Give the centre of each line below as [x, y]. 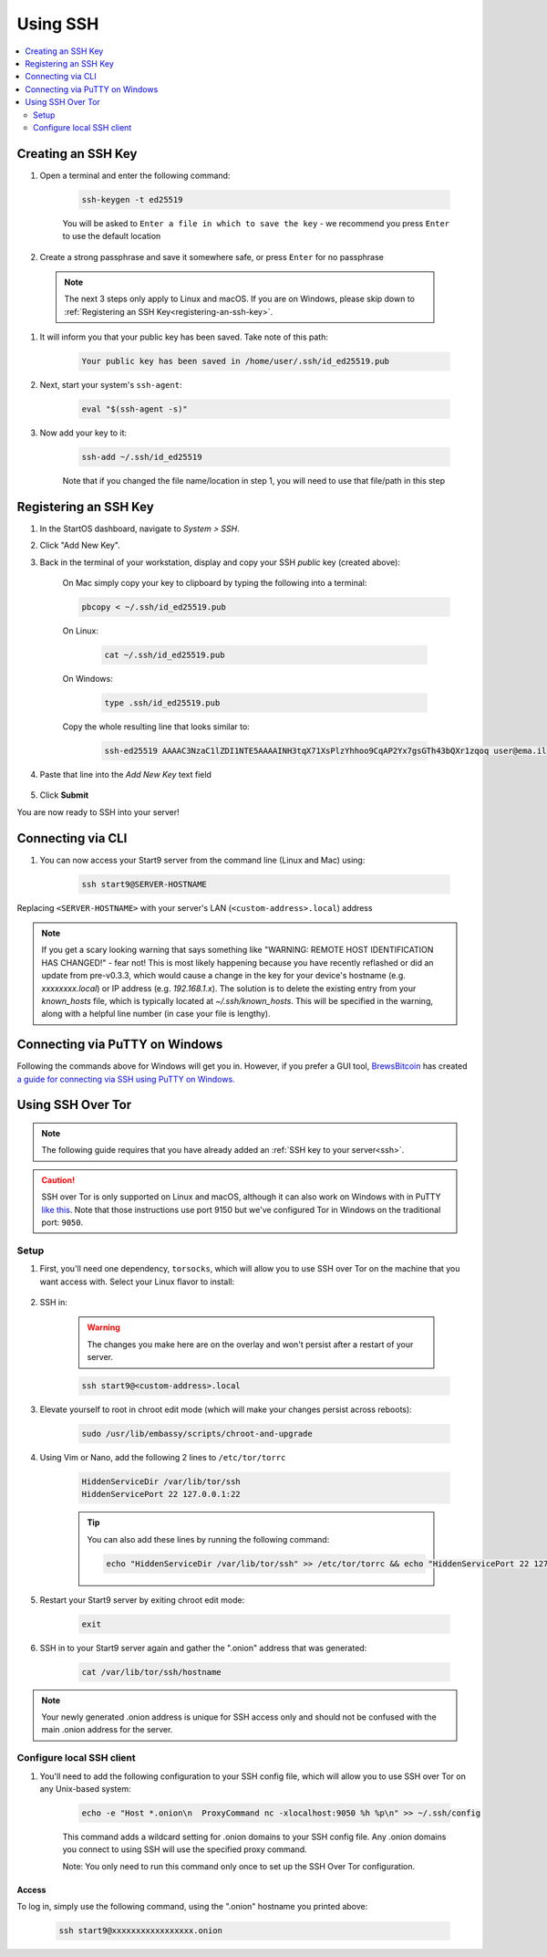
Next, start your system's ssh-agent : [111, 385]
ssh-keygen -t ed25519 [132, 199]
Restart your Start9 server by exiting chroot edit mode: [142, 1600]
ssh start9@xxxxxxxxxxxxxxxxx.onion [141, 1931]
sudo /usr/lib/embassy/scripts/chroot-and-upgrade [197, 1434]
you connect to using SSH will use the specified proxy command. [185, 1849]
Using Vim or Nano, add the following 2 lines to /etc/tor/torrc [163, 1458]
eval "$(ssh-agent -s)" [135, 409]
